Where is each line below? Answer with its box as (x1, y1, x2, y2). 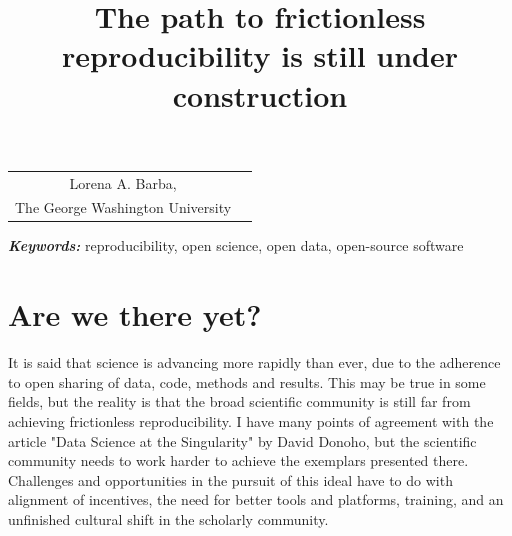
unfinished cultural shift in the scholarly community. (8, 508, 329, 529)
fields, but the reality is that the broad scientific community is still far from (8, 391, 471, 412)
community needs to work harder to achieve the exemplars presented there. (8, 450, 469, 471)
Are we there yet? (8, 294, 262, 335)
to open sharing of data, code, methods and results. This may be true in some (8, 371, 486, 392)
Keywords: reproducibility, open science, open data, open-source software (8, 235, 464, 256)
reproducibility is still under (61, 35, 459, 76)
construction (172, 74, 348, 115)
